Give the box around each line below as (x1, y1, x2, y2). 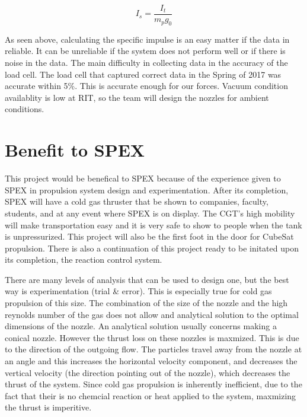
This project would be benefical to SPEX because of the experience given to (5, 172, 281, 184)
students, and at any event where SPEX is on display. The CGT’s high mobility (5, 206, 295, 219)
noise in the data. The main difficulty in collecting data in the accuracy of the (5, 56, 288, 69)
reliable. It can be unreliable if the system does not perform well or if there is (5, 44, 286, 57)
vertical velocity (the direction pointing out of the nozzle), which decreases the (5, 366, 290, 378)
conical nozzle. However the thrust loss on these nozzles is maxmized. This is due (5, 331, 299, 343)
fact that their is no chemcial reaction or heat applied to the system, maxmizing (5, 389, 296, 402)
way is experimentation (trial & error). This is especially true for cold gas (5, 285, 272, 297)
